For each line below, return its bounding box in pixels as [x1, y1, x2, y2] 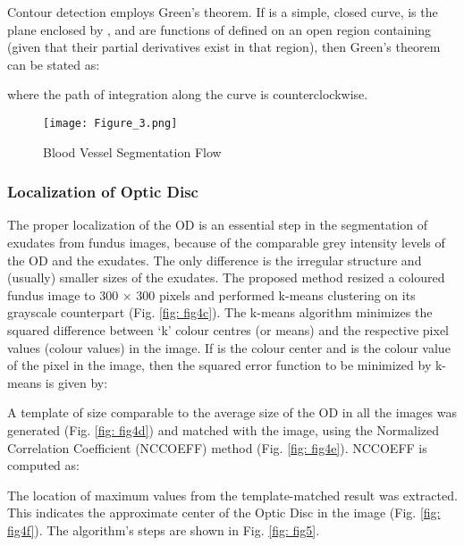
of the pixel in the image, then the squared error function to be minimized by [7, 356, 432, 374]
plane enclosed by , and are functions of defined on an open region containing [7, 20, 431, 38]
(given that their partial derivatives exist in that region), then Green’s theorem [7, 38, 441, 56]
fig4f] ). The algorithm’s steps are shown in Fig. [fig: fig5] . [7, 520, 320, 539]
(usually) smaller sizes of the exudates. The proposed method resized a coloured [7, 268, 445, 287]
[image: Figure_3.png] [43, 116, 178, 130]
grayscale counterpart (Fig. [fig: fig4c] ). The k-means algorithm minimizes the [7, 303, 433, 322]
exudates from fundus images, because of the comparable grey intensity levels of [7, 233, 445, 252]
